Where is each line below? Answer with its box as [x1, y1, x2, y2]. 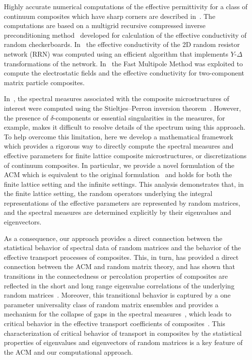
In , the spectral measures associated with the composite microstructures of [4, 93, 229, 104]
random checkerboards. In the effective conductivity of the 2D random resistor [4, 39, 240, 49]
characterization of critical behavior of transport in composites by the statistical [4, 328, 242, 338]
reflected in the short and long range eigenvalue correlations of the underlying [4, 280, 235, 290]
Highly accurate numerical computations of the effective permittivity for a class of [4, 1, 248, 11]
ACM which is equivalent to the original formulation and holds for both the [4, 169, 232, 180]
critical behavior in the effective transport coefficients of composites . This [4, 318, 225, 328]
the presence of [4, 112, 48, 122]
